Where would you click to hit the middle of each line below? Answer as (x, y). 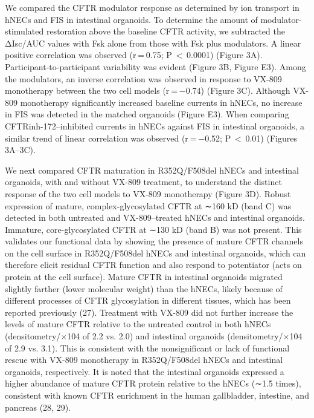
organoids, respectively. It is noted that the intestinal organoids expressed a (145, 371)
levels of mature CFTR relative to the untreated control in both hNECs (138, 324)
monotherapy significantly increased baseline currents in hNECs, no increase (161, 102)
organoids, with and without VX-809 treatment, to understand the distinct (143, 182)
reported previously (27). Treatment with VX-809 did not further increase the (149, 312)
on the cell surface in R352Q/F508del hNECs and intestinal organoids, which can (155, 253)
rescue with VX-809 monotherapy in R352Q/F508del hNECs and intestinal (144, 360)
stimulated (24, 31)
